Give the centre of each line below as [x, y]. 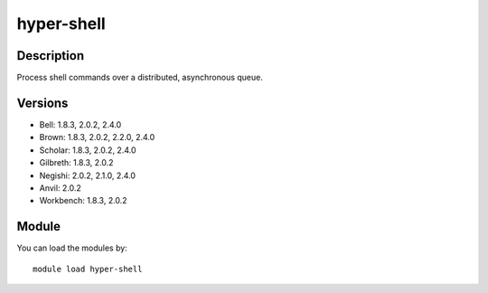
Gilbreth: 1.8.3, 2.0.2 [76, 163]
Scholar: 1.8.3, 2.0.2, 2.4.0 [88, 150]
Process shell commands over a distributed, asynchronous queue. [140, 78]
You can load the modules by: [72, 248]
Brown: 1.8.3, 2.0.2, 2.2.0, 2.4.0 [97, 137]
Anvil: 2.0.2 [60, 188]
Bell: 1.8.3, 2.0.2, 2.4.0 [80, 124]
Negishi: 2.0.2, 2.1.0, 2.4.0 [87, 175]
